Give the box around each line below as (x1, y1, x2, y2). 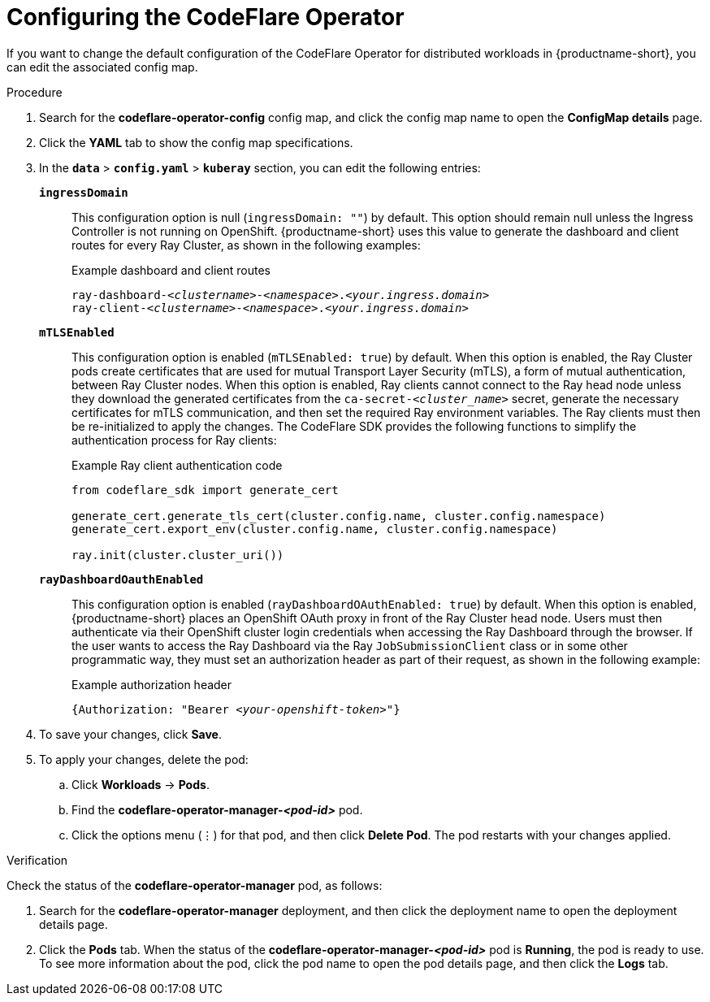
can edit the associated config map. (6, 59, 198, 74)
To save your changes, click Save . (39, 727, 223, 741)
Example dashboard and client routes (71, 262, 271, 277)
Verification (6, 852, 68, 867)
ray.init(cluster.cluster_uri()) (71, 548, 284, 562)
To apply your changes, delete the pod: (39, 752, 249, 766)
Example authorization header (71, 677, 232, 692)
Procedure (6, 85, 63, 99)
